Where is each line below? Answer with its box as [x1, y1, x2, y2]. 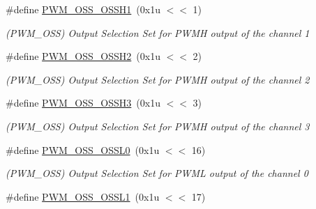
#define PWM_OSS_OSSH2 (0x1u [6, 49, 160, 63]
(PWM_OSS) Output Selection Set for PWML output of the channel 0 [6, 166, 308, 180]
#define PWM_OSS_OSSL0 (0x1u [6, 142, 160, 157]
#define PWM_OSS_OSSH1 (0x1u [6, 2, 160, 16]
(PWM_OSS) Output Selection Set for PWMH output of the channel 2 [6, 72, 310, 86]
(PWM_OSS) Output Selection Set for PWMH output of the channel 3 [6, 118, 310, 133]
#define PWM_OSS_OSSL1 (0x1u [6, 189, 160, 203]
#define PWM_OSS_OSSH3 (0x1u [6, 95, 160, 110]
